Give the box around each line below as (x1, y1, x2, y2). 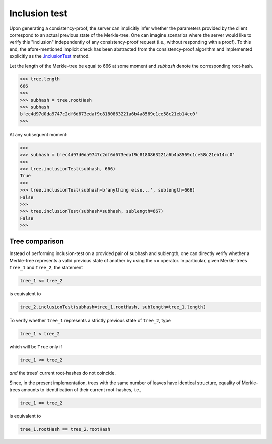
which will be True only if (9, 344, 62, 350)
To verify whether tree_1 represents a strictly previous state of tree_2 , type (9, 318, 171, 324)
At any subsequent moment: (9, 131, 68, 137)
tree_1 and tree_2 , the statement (9, 265, 83, 271)
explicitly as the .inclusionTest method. (9, 53, 90, 59)
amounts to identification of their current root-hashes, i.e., (21, 387, 142, 393)
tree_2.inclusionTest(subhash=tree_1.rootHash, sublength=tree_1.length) (20, 304, 206, 310)
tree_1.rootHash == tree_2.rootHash (20, 426, 111, 432)
